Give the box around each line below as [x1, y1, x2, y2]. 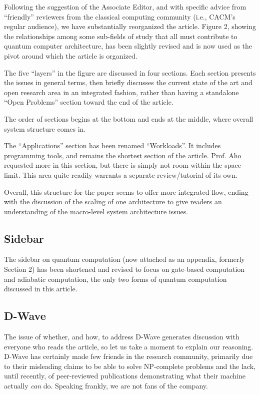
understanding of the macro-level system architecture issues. [4, 206, 188, 216]
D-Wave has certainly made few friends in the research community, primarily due [4, 351, 253, 361]
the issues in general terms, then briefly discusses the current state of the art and [4, 77, 252, 88]
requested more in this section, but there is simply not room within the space [4, 160, 241, 170]
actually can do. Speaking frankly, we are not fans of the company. [4, 380, 208, 391]
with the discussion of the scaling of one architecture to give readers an [4, 196, 222, 207]
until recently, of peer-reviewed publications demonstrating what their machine [4, 370, 245, 381]
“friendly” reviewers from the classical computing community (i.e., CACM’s [4, 11, 235, 22]
